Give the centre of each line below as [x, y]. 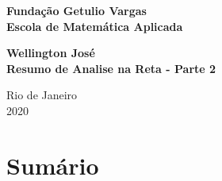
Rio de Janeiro [42, 95]
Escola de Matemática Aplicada [95, 26]
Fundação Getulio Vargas [77, 10]
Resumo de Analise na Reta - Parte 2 [111, 68]
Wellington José [51, 53]
